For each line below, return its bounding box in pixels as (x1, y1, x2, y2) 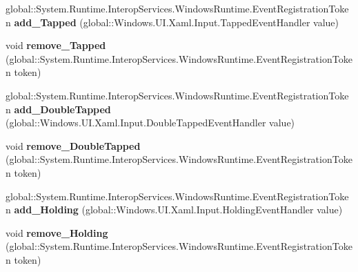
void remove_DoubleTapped (6, 138, 141, 153)
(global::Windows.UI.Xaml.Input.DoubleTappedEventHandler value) (6, 115, 295, 130)
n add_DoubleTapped (6, 101, 111, 116)
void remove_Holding (6, 225, 108, 240)
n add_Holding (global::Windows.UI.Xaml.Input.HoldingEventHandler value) (6, 202, 343, 217)
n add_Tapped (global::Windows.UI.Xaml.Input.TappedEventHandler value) (6, 14, 339, 29)
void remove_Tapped (6, 38, 106, 52)
